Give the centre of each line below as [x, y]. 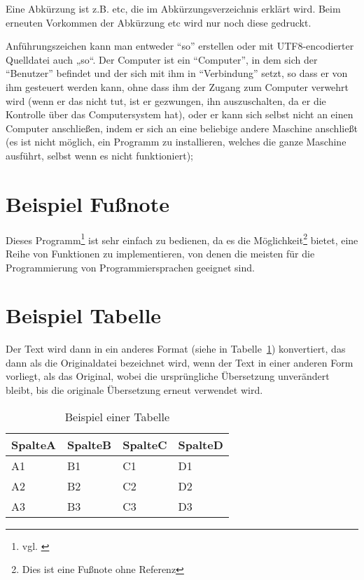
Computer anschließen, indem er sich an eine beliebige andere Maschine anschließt [182, 128]
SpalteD [201, 444]
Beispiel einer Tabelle [117, 416]
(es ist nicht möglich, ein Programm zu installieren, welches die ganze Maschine [176, 142]
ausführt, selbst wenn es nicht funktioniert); [99, 155]
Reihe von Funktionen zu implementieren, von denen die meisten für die [160, 253]
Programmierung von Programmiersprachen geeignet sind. [130, 267]
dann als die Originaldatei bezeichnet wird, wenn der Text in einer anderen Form [180, 362]
